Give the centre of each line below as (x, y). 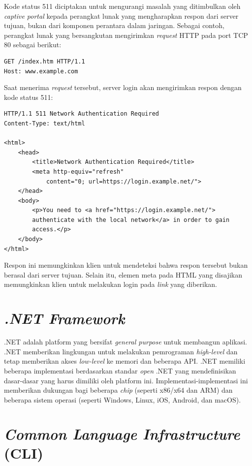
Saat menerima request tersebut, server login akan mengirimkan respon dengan (123, 87)
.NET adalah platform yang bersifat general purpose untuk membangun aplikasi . (126, 342)
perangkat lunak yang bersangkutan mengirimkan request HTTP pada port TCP (126, 35)
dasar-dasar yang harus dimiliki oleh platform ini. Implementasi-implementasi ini (126, 380)
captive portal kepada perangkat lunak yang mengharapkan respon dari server (121, 16)
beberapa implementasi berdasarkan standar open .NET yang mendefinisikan (120, 370)
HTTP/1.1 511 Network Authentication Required (81, 114)
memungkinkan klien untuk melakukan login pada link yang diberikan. (110, 284)
